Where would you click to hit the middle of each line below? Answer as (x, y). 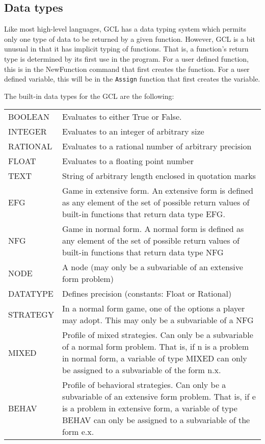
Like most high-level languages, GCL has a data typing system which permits (125, 29)
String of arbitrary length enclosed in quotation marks (159, 176)
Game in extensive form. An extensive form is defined (158, 191)
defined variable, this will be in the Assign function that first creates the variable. (132, 79)
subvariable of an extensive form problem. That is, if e (159, 397)
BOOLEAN (29, 117)
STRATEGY (31, 314)
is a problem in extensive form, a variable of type (150, 408)
